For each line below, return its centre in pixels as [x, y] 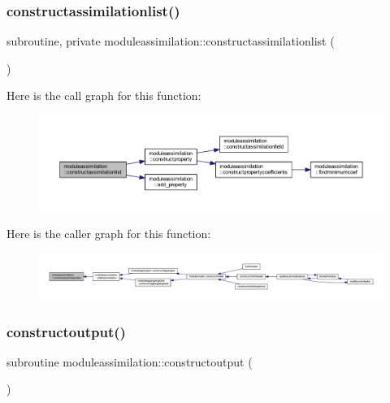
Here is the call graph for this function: [104, 95]
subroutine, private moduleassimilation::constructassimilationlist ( [171, 41]
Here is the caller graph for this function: [109, 234]
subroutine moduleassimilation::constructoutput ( [130, 361]
